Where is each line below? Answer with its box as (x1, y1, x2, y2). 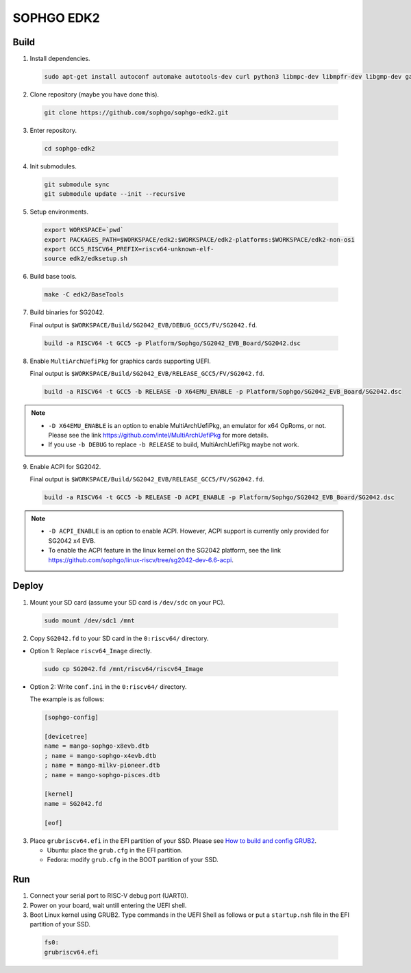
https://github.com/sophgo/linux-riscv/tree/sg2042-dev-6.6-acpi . (48, 555, 234, 564)
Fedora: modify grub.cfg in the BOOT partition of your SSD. (47, 856, 219, 864)
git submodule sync (44, 180, 110, 188)
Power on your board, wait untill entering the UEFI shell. (29, 901, 187, 909)
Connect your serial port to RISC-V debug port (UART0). (29, 892, 188, 900)
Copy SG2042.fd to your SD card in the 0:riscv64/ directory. (29, 634, 209, 642)
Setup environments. (29, 207, 89, 216)
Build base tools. (29, 273, 77, 281)
